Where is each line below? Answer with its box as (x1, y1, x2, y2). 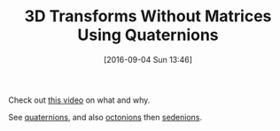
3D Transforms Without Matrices (24, 6, 272, 27)
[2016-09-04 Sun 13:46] (104, 54, 192, 65)
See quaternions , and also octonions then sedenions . (8, 112, 203, 122)
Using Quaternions (77, 25, 219, 45)
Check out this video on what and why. (8, 95, 151, 105)
